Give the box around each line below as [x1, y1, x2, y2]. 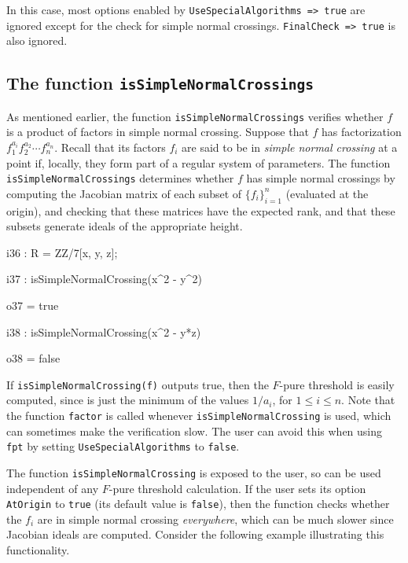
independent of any [6, 480, 99, 496]
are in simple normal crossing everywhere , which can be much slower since [37, 510, 394, 527]
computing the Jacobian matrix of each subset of [6, 185, 242, 201]
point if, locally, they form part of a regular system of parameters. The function [6, 154, 391, 171]
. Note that [341, 392, 395, 408]
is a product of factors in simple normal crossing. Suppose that [6, 123, 309, 140]
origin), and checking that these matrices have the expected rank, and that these [6, 202, 395, 219]
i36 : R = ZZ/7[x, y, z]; [6, 244, 118, 260]
